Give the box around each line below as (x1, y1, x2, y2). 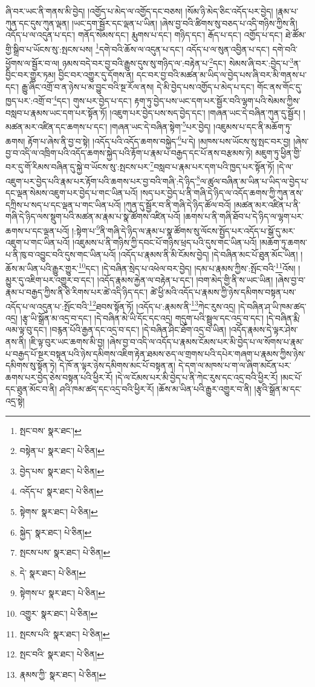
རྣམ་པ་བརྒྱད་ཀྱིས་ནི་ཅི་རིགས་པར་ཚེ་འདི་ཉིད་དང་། (5, 285, 148, 298)
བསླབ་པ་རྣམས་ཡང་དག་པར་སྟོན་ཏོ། (5, 106, 107, 119)
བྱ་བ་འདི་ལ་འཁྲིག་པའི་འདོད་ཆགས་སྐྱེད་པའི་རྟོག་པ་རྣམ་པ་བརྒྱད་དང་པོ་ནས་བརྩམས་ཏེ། (5, 146, 253, 159)
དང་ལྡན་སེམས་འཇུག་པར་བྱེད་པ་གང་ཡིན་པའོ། (5, 186, 138, 199)
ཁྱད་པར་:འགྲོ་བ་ (5, 94, 53, 107)
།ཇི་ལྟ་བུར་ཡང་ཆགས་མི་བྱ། (28, 335, 105, 347)
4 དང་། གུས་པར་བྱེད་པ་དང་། (53, 93, 132, 107)
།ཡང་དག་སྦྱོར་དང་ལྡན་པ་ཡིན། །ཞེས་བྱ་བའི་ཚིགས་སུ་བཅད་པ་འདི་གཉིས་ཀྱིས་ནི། (71, 16, 297, 29)
